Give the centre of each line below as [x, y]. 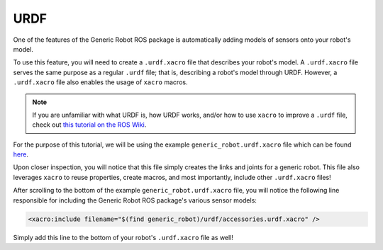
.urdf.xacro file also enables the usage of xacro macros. [100, 82]
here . [21, 154]
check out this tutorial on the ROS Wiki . [89, 125]
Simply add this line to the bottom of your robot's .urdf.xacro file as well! [123, 237]
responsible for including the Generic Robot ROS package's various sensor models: [135, 200]
